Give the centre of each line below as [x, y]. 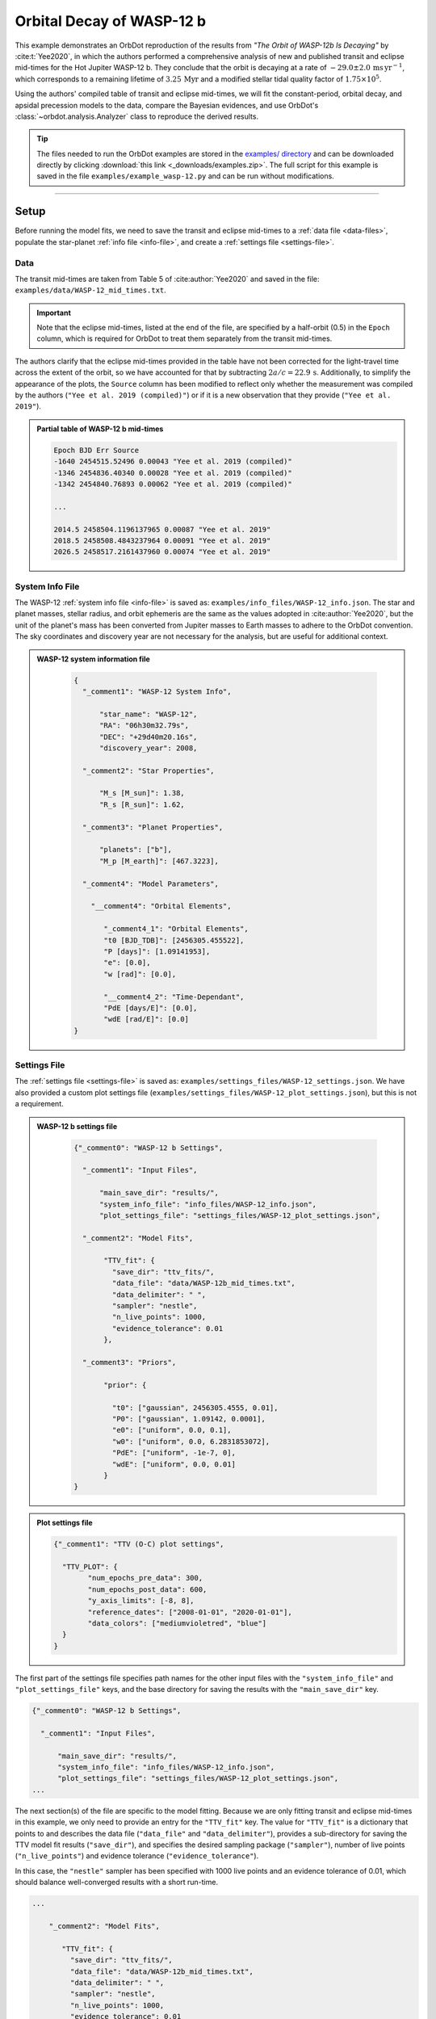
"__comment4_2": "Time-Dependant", [174, 997]
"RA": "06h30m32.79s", [145, 726]
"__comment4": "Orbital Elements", [161, 906]
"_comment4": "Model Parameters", [151, 884]
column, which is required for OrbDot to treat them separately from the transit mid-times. [184, 338]
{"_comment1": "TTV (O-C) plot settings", [139, 1544]
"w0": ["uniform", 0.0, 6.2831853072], [191, 1441]
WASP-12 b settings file [77, 1126]
